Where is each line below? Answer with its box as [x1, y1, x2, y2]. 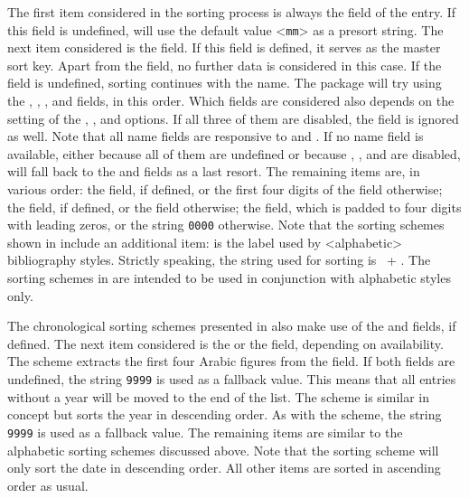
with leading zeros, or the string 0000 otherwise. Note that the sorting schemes [7, 215, 445, 234]
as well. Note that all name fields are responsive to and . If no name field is [7, 127, 424, 146]
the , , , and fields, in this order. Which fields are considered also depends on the [7, 91, 455, 110]
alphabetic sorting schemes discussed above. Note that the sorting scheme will [7, 440, 439, 459]
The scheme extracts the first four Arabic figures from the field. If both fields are [7, 352, 455, 371]
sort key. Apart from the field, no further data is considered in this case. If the [7, 55, 442, 74]
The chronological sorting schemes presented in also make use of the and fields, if [7, 316, 456, 335]
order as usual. [7, 475, 89, 494]
